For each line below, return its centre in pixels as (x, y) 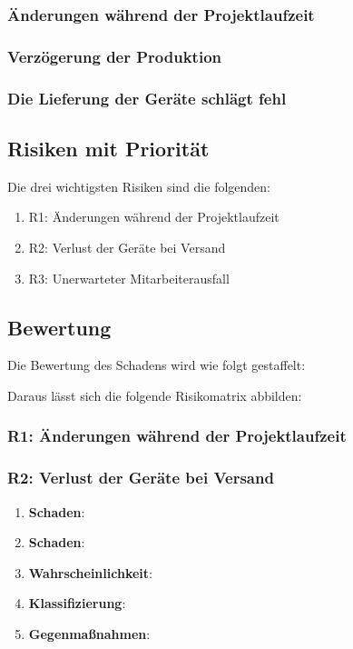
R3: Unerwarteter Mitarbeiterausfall (129, 278)
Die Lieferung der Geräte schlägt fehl (147, 98)
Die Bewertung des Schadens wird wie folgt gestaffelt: (157, 365)
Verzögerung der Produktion (115, 56)
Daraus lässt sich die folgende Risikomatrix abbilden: (155, 395)
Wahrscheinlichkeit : (90, 572)
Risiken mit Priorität (108, 148)
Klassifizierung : (77, 603)
